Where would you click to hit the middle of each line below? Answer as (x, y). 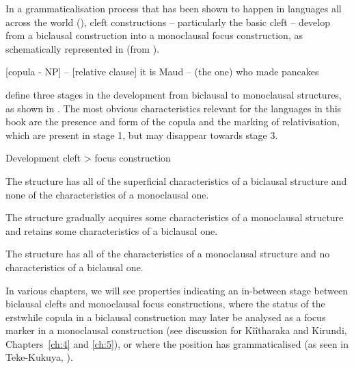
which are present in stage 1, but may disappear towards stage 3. (142, 135)
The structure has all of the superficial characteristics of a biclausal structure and (176, 180)
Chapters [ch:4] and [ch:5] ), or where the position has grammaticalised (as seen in (177, 343)
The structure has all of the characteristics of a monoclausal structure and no (168, 254)
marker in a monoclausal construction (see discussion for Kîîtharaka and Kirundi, (176, 330)
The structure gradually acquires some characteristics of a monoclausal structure (175, 217)
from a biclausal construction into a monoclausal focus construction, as (154, 35)
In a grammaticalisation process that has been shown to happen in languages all (174, 8)
